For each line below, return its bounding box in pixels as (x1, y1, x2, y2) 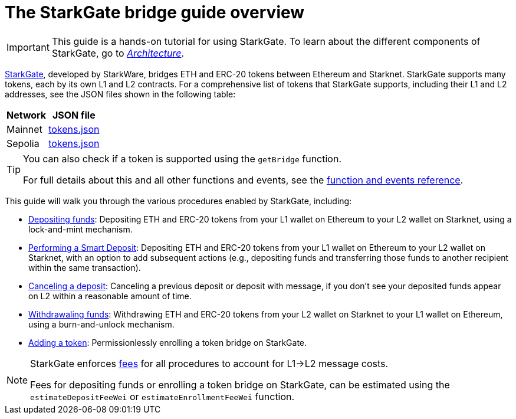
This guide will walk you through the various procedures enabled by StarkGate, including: (5, 195, 352, 206)
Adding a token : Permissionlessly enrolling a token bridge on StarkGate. (28, 337, 307, 348)
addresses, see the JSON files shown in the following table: (5, 89, 236, 99)
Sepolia (6, 137, 40, 149)
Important (6, 41, 50, 53)
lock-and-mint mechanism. (28, 224, 133, 234)
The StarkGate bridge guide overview (5, 2, 305, 22)
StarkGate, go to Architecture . (51, 47, 185, 59)
